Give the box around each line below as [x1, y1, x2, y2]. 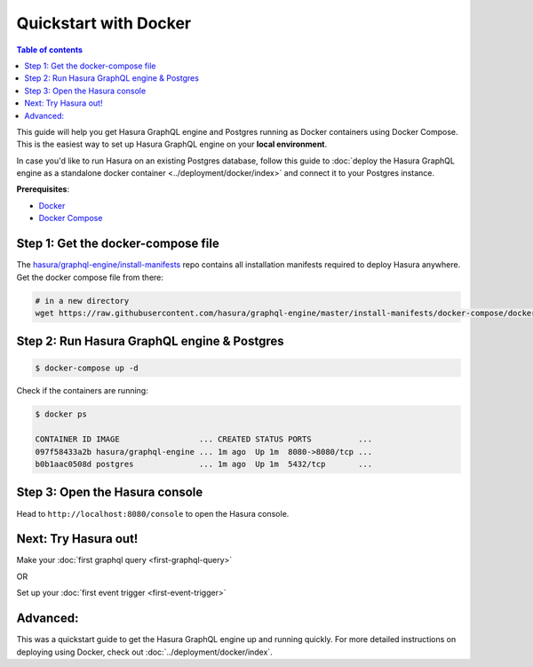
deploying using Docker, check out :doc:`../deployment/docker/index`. [16, 647, 273, 657]
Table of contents [16, 44, 84, 55]
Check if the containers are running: [16, 385, 148, 396]
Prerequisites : [16, 184, 70, 195]
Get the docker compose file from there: [16, 272, 164, 282]
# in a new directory [35, 296, 130, 306]
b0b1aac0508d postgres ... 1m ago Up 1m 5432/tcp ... [35, 459, 373, 470]
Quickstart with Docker [16, 13, 191, 33]
